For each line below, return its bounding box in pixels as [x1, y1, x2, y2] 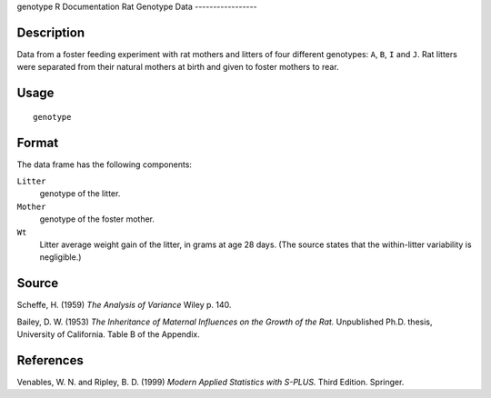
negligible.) [39, 252, 82, 263]
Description [16, 25, 85, 40]
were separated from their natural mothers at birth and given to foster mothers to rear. [16, 62, 340, 73]
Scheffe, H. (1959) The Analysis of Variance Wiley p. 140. [16, 300, 232, 311]
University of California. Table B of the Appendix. [16, 329, 200, 340]
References [16, 353, 84, 368]
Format [16, 134, 59, 150]
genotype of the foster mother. [39, 214, 155, 224]
